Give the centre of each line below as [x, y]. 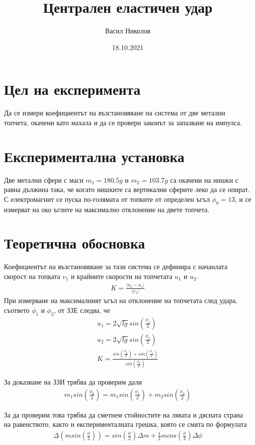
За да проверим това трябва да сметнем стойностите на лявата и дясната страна [124, 414]
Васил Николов [127, 31]
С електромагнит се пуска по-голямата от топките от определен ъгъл [107, 199]
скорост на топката [32, 276]
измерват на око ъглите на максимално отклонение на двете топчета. [107, 209]
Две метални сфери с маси [44, 180]
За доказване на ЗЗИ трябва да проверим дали [73, 382]
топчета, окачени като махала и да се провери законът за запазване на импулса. [123, 122]
